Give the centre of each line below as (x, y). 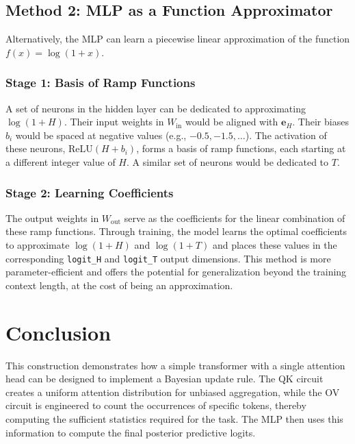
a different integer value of (61, 161)
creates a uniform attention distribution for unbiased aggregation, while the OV (173, 392)
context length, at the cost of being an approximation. (119, 285)
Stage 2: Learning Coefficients (90, 192)
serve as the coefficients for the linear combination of (235, 218)
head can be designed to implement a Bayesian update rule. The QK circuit (165, 379)
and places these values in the (275, 244)
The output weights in (52, 218)
